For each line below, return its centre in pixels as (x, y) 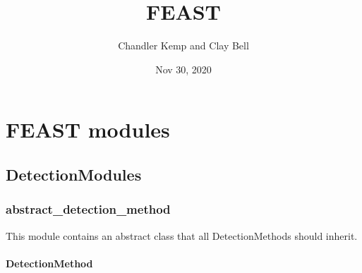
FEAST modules (88, 129)
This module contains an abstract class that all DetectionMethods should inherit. (182, 235)
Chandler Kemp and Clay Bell (183, 45)
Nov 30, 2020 (183, 69)
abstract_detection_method (88, 209)
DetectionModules (74, 174)
